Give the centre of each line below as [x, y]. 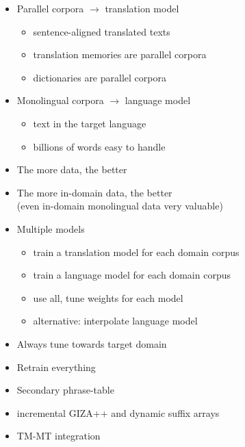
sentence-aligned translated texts [102, 31]
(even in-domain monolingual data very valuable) [120, 206]
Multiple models [51, 228]
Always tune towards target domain [92, 343]
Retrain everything [56, 367]
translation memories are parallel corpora [120, 54]
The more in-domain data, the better [94, 192]
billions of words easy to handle [99, 146]
